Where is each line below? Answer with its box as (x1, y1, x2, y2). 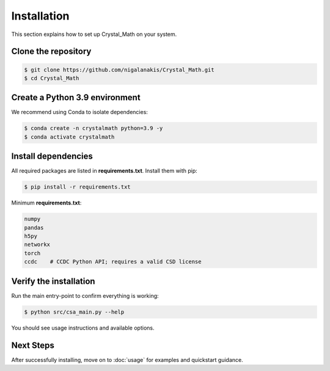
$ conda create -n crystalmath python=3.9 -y (24, 125, 163, 132)
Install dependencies (11, 151, 93, 162)
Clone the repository (11, 46, 92, 57)
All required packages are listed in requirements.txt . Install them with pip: (11, 167, 198, 175)
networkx (24, 241, 51, 248)
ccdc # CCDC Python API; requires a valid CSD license (24, 258, 202, 265)
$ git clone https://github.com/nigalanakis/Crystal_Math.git (24, 66, 215, 73)
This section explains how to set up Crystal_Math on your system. (11, 31, 177, 38)
